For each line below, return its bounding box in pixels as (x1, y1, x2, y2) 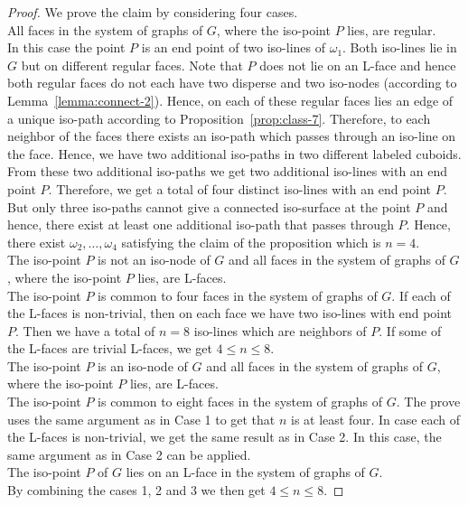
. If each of (391, 285, 451, 304)
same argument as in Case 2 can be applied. (7, 444, 251, 463)
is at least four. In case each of (291, 409, 460, 428)
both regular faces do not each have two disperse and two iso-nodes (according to (7, 73, 457, 92)
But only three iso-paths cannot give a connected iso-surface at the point (7, 197, 411, 216)
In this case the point (7, 38, 126, 57)
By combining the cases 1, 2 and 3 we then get (7, 481, 266, 500)
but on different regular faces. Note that (21, 55, 243, 74)
